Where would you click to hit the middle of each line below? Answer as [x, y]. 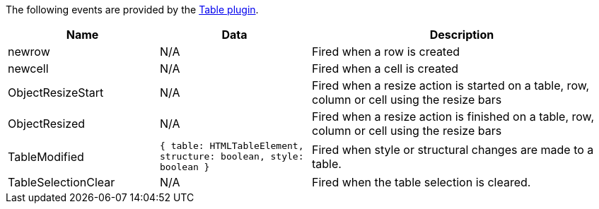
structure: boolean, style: [232, 156]
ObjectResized [47, 124]
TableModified [46, 156]
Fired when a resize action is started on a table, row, [451, 85]
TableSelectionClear [62, 182]
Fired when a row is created [386, 52]
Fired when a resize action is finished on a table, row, [453, 117]
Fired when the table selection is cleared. [421, 182]
